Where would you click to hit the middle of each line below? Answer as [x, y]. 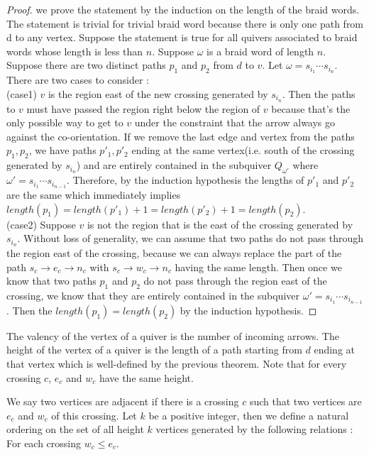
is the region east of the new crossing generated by [158, 93]
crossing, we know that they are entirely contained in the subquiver [153, 296]
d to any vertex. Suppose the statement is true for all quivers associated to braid [182, 37]
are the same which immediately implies [94, 194]
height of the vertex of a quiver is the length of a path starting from [154, 350]
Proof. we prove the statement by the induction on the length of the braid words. [183, 9]
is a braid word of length [260, 51]
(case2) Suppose [41, 224]
